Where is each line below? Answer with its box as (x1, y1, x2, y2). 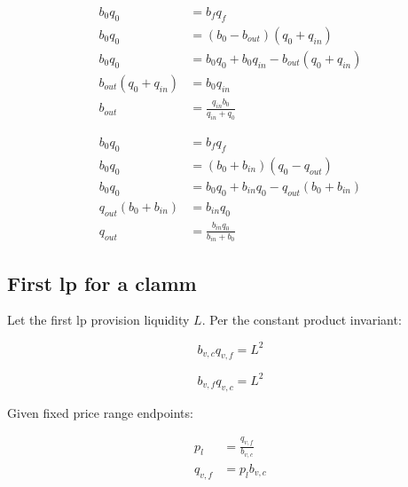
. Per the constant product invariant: (201, 310, 402, 329)
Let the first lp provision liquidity (7, 310, 190, 329)
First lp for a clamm (7, 269, 197, 296)
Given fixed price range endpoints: (7, 403, 193, 421)
